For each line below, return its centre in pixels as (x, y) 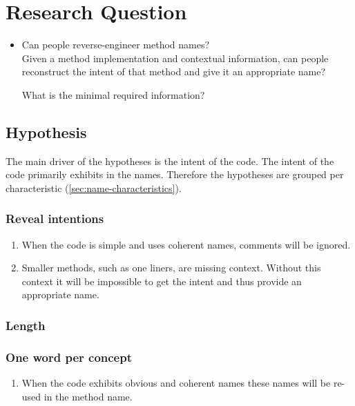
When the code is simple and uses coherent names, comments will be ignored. (186, 244)
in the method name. (88, 396)
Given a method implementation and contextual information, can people (175, 58)
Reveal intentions (55, 219)
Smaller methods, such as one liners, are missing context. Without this (171, 268)
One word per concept (69, 357)
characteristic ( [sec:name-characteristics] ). (94, 187)
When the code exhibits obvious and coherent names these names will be (176, 383)
